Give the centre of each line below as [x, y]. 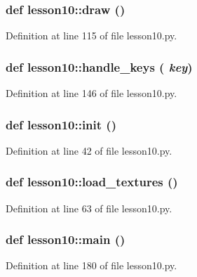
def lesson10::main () [66, 239]
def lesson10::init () [61, 124]
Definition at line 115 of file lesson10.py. [91, 36]
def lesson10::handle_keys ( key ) [99, 66]
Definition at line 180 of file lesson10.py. [91, 265]
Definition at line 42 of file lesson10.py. [89, 150]
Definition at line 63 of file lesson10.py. [89, 208]
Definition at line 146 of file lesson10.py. [91, 93]
